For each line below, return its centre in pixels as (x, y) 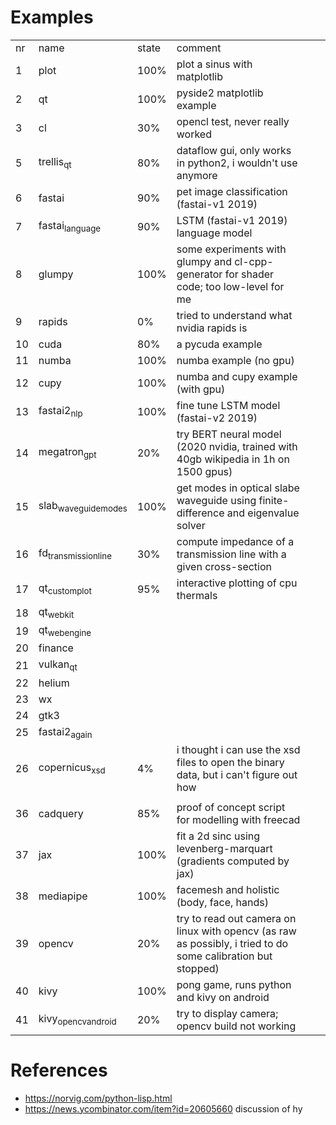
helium (54, 683)
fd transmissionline (75, 554)
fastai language (70, 227)
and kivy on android (223, 997)
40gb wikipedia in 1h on (233, 459)
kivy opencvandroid (77, 1020)
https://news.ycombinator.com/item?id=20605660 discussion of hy (163, 1108)
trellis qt (55, 163)
